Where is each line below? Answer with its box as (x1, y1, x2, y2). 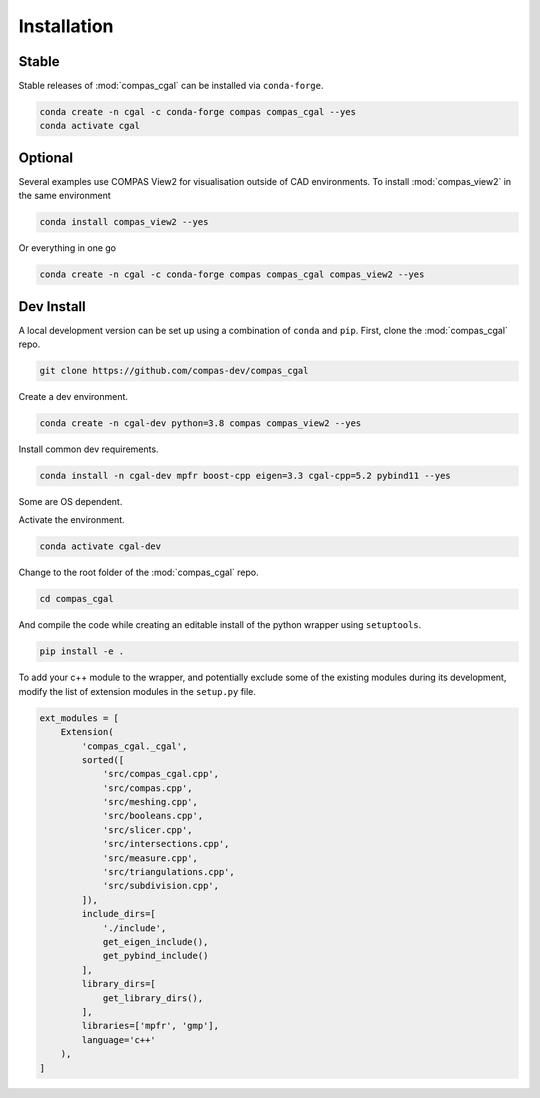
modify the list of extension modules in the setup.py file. (18, 685, 257, 697)
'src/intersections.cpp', (102, 838, 230, 850)
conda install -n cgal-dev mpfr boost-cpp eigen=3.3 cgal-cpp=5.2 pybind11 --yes (39, 470, 452, 482)
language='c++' (81, 1034, 157, 1045)
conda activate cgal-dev (39, 541, 162, 552)
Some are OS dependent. (18, 496, 123, 508)
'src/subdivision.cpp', (102, 880, 220, 892)
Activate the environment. (18, 514, 125, 526)
